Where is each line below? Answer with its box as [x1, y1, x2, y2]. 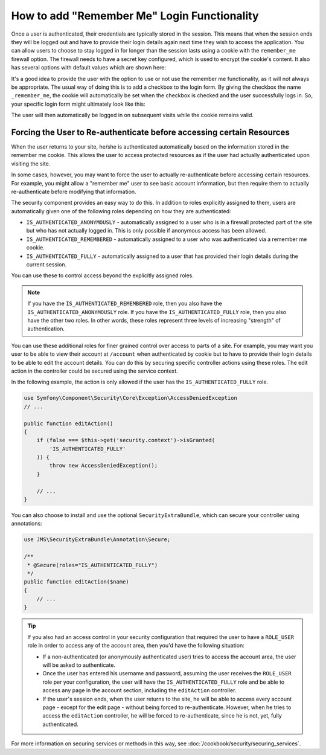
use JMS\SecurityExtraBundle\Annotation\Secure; [24, 536, 171, 543]
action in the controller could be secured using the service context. [11, 367, 178, 374]
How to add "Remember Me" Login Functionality [11, 9, 259, 22]
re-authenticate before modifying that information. [11, 188, 136, 195]
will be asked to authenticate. [42, 661, 116, 669]
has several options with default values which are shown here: [11, 64, 166, 71]
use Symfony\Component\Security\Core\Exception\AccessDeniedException [24, 394, 238, 402]
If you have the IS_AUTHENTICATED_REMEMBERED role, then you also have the [27, 300, 223, 307]
